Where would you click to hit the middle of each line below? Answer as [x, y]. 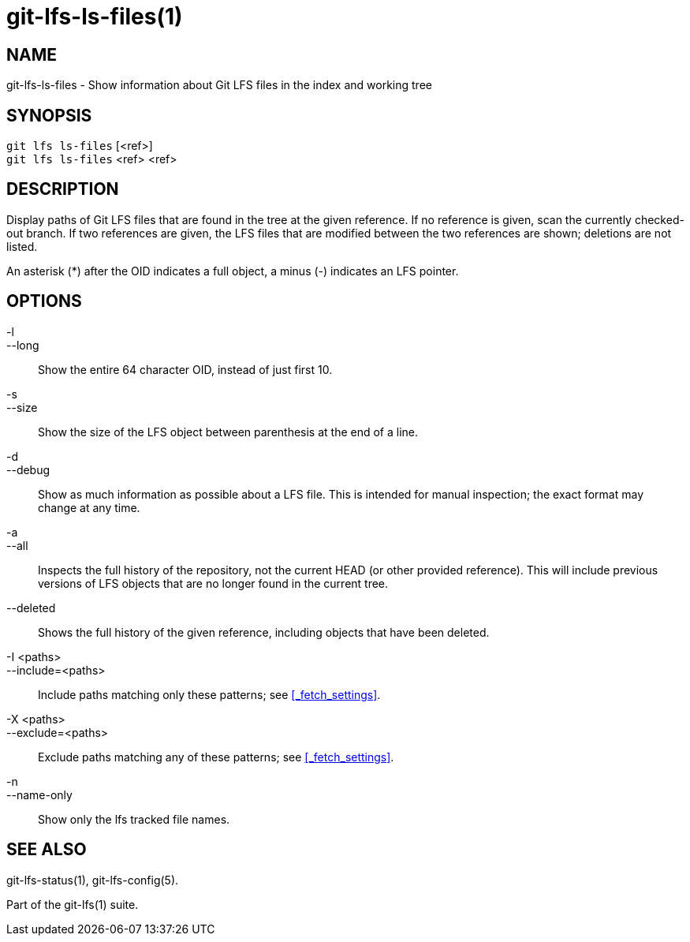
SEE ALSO [47, 850]
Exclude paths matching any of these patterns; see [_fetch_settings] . [216, 757]
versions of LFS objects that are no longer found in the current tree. [213, 583]
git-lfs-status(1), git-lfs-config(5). [93, 880]
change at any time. [89, 507]
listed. [22, 246]
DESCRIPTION [63, 189]
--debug [28, 469]
